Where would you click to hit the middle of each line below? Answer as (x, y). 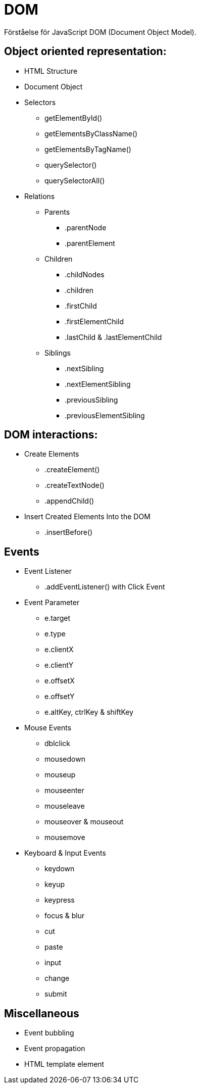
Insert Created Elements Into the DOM (87, 517)
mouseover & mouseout (84, 822)
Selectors (40, 102)
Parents (57, 212)
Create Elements (52, 454)
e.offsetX (60, 681)
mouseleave (65, 806)
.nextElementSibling (98, 384)
